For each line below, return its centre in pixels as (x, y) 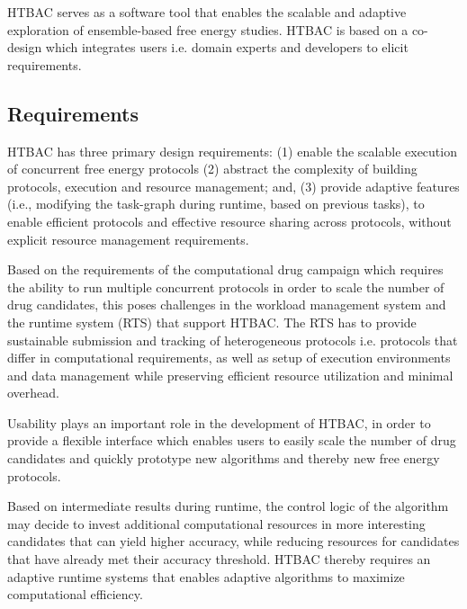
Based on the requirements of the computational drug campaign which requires (225, 269)
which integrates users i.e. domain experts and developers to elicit (227, 47)
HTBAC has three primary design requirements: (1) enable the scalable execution (232, 151)
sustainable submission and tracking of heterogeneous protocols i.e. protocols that (233, 340)
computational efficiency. (75, 594)
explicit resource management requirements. (128, 239)
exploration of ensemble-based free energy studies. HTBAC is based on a (208, 29)
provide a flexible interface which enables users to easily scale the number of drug (232, 440)
